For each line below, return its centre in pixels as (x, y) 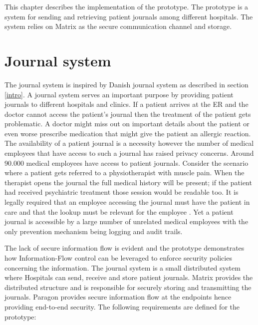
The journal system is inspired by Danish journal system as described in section (127, 84)
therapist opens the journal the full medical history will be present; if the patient (128, 182)
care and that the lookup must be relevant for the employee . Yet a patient (119, 211)
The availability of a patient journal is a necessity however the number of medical (129, 143)
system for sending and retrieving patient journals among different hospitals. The (129, 16)
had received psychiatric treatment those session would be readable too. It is (122, 192)
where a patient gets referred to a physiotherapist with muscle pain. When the (125, 172)
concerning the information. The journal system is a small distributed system (123, 267)
